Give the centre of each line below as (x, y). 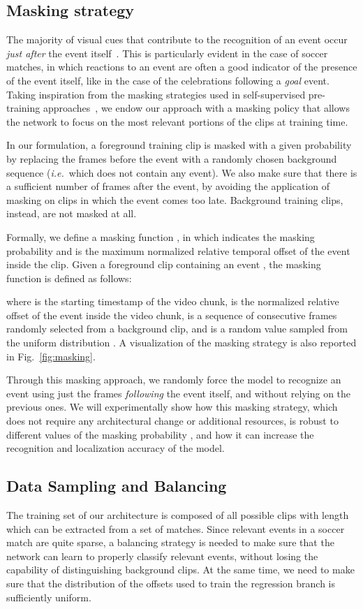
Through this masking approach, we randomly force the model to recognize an (174, 380)
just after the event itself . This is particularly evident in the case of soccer (167, 53)
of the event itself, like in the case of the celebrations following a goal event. (168, 80)
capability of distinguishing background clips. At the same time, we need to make (180, 570)
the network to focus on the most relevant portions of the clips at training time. (177, 121)
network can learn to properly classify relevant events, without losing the (162, 556)
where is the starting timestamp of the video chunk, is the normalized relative (173, 301)
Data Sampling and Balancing (117, 486)
